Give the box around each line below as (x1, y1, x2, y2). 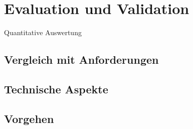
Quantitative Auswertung (4, 27, 82, 38)
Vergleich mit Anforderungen (4, 52, 159, 67)
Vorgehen (4, 110, 54, 126)
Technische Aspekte (4, 81, 108, 96)
